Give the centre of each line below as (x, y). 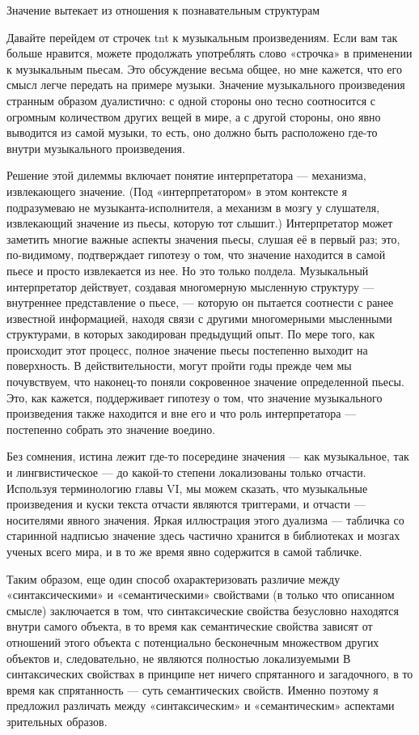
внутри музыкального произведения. (96, 148)
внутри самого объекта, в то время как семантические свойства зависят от (190, 626)
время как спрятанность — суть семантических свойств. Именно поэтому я (193, 689)
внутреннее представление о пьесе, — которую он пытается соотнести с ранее (200, 302)
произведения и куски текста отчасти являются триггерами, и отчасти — (186, 504)
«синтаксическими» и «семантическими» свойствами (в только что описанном (201, 595)
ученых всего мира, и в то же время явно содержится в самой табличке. (184, 551)
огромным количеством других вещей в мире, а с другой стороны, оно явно (194, 116)
